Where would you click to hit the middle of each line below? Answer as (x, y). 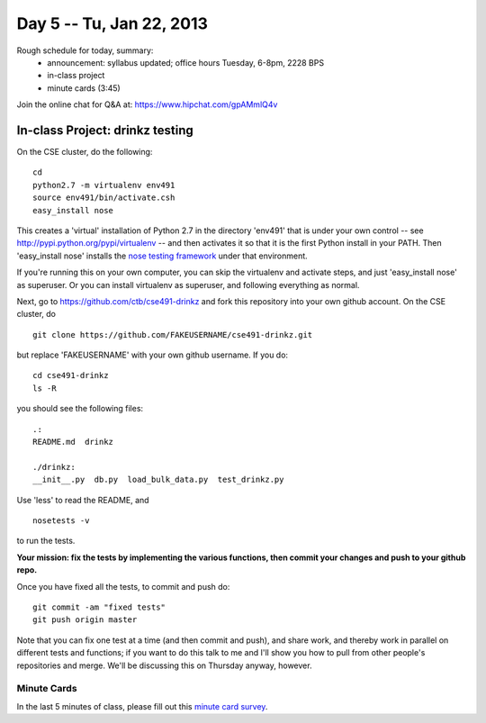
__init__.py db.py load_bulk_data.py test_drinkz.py (158, 480)
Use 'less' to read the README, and (83, 500)
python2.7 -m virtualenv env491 (104, 185)
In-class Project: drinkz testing (105, 130)
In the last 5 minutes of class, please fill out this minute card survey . (142, 706)
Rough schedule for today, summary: (85, 50)
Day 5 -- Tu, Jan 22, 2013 (112, 23)
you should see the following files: (80, 409)
